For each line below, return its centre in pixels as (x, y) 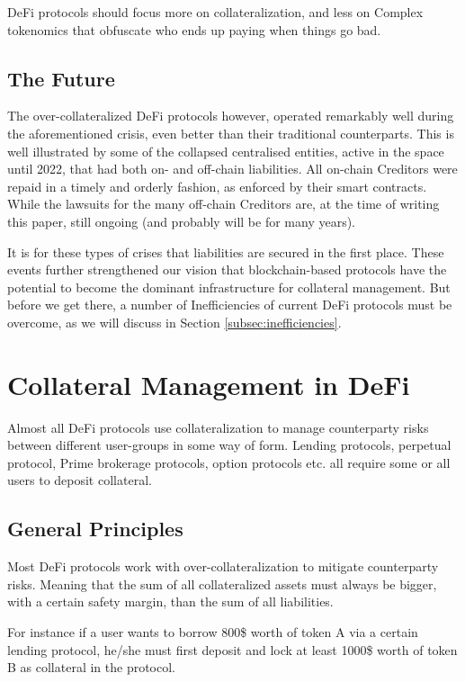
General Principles (95, 529)
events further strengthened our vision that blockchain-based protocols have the (227, 269)
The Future (61, 78)
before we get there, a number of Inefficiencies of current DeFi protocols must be (230, 305)
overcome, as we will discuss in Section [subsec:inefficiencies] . (174, 322)
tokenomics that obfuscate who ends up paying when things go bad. (194, 29)
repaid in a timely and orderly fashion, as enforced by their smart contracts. (217, 186)
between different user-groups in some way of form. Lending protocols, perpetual (229, 445)
